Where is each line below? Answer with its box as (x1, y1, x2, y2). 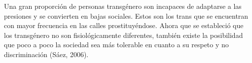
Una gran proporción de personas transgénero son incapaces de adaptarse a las (4, 1, 242, 11)
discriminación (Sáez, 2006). (4, 49, 89, 59)
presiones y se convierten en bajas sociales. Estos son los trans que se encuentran (4, 10, 249, 21)
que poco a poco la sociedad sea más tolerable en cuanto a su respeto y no (4, 39, 229, 50)
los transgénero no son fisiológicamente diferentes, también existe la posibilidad (4, 30, 243, 40)
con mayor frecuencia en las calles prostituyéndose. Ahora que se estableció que (4, 20, 244, 31)
